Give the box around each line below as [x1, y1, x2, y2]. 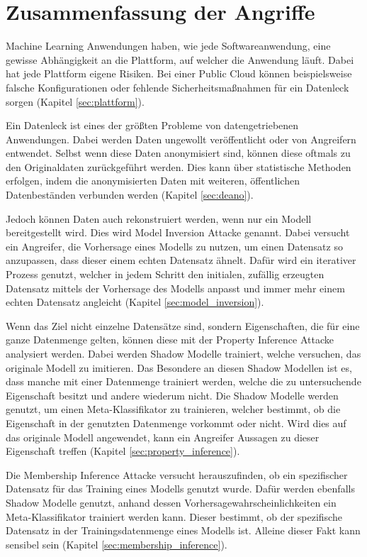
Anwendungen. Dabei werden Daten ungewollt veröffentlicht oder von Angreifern [6, 131, 356, 146]
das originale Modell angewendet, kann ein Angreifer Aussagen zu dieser [6, 429, 320, 444]
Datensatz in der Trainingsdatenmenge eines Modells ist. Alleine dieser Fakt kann [6, 523, 361, 538]
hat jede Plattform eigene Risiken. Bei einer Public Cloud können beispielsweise [6, 66, 352, 81]
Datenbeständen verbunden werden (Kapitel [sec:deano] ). [6, 187, 254, 202]
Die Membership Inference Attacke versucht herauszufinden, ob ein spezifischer [6, 467, 348, 482]
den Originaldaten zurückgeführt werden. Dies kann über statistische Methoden [6, 159, 351, 174]
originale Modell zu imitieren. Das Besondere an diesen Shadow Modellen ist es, [6, 360, 352, 375]
